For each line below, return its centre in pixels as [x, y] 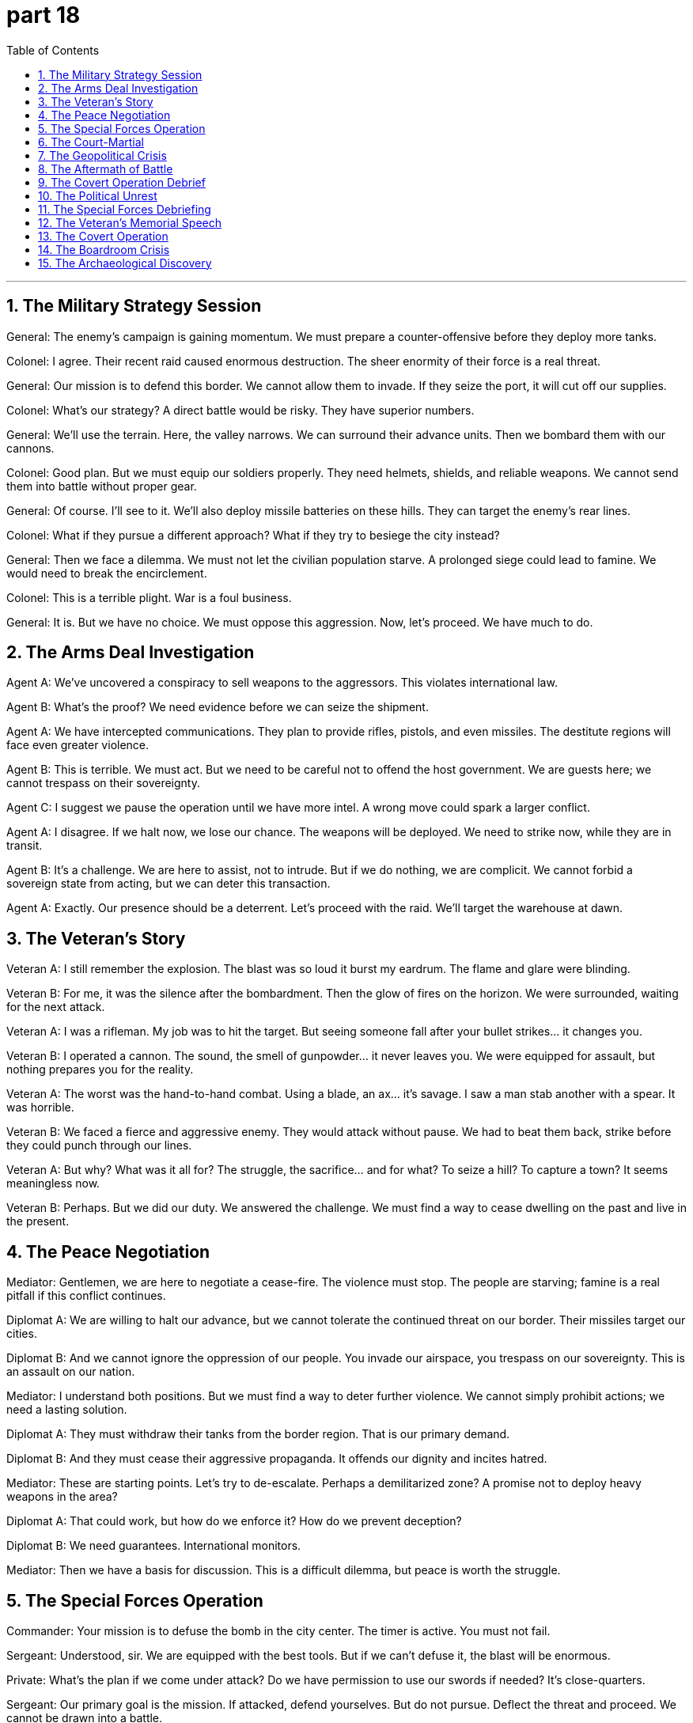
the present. [38, 1221]
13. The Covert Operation [103, 236]
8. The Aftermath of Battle [106, 169]
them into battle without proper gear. [102, 486]
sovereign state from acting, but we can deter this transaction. [169, 884]
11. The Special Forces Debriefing [125, 209]
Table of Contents [53, 50]
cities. [22, 1334]
